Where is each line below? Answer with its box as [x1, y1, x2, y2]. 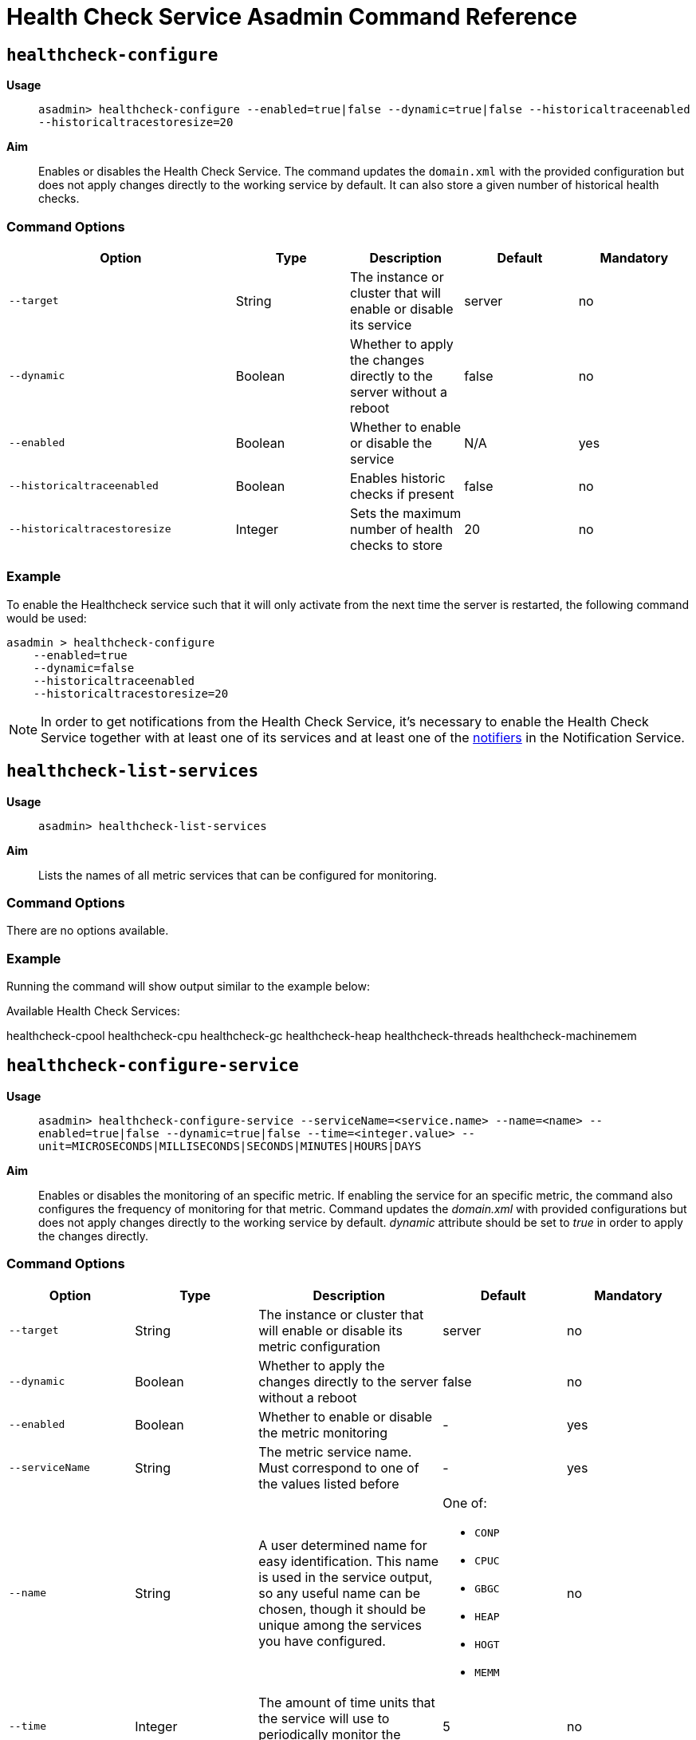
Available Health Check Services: [6, 1004, 180, 1018]
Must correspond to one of [258, 1459, 419, 1476]
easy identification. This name [258, 1552, 438, 1569]
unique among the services [258, 1616, 422, 1633]
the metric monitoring [258, 1424, 387, 1441]
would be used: [6, 611, 87, 625]
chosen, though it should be [258, 1600, 427, 1617]
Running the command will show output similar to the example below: [6, 979, 370, 994]
